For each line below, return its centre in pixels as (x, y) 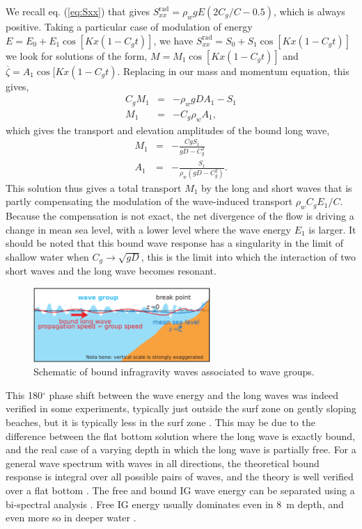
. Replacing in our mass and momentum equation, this (233, 71)
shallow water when (47, 256)
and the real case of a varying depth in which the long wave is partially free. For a (181, 449)
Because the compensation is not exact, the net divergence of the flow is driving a (180, 215)
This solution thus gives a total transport (94, 187)
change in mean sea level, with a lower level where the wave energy (148, 229)
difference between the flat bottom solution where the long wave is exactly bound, (180, 436)
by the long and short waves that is (277, 187)
